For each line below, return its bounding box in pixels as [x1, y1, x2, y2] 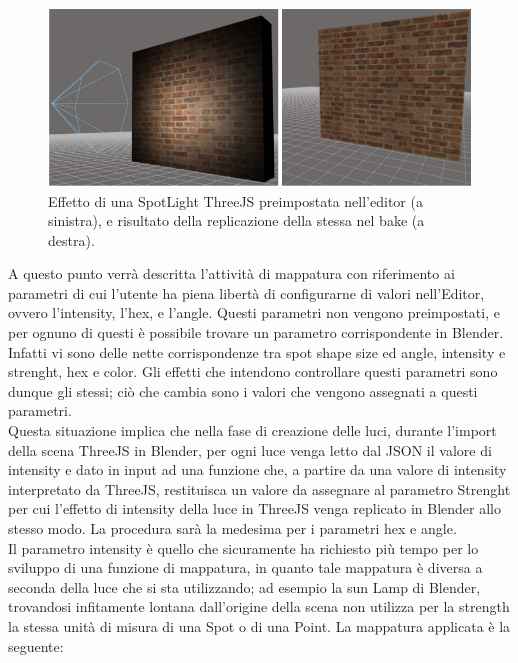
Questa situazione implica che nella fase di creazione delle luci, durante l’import [8, 420, 497, 441]
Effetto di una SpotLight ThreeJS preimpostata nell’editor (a [48, 190, 423, 211]
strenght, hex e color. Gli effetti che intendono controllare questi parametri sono [8, 361, 498, 382]
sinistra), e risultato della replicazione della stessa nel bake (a [48, 210, 425, 231]
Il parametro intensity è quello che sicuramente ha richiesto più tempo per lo [8, 537, 479, 558]
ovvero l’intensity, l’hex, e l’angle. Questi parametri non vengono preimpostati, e [8, 302, 500, 323]
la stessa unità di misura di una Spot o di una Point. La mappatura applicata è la [8, 615, 511, 636]
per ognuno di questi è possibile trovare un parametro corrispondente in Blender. [8, 322, 504, 343]
